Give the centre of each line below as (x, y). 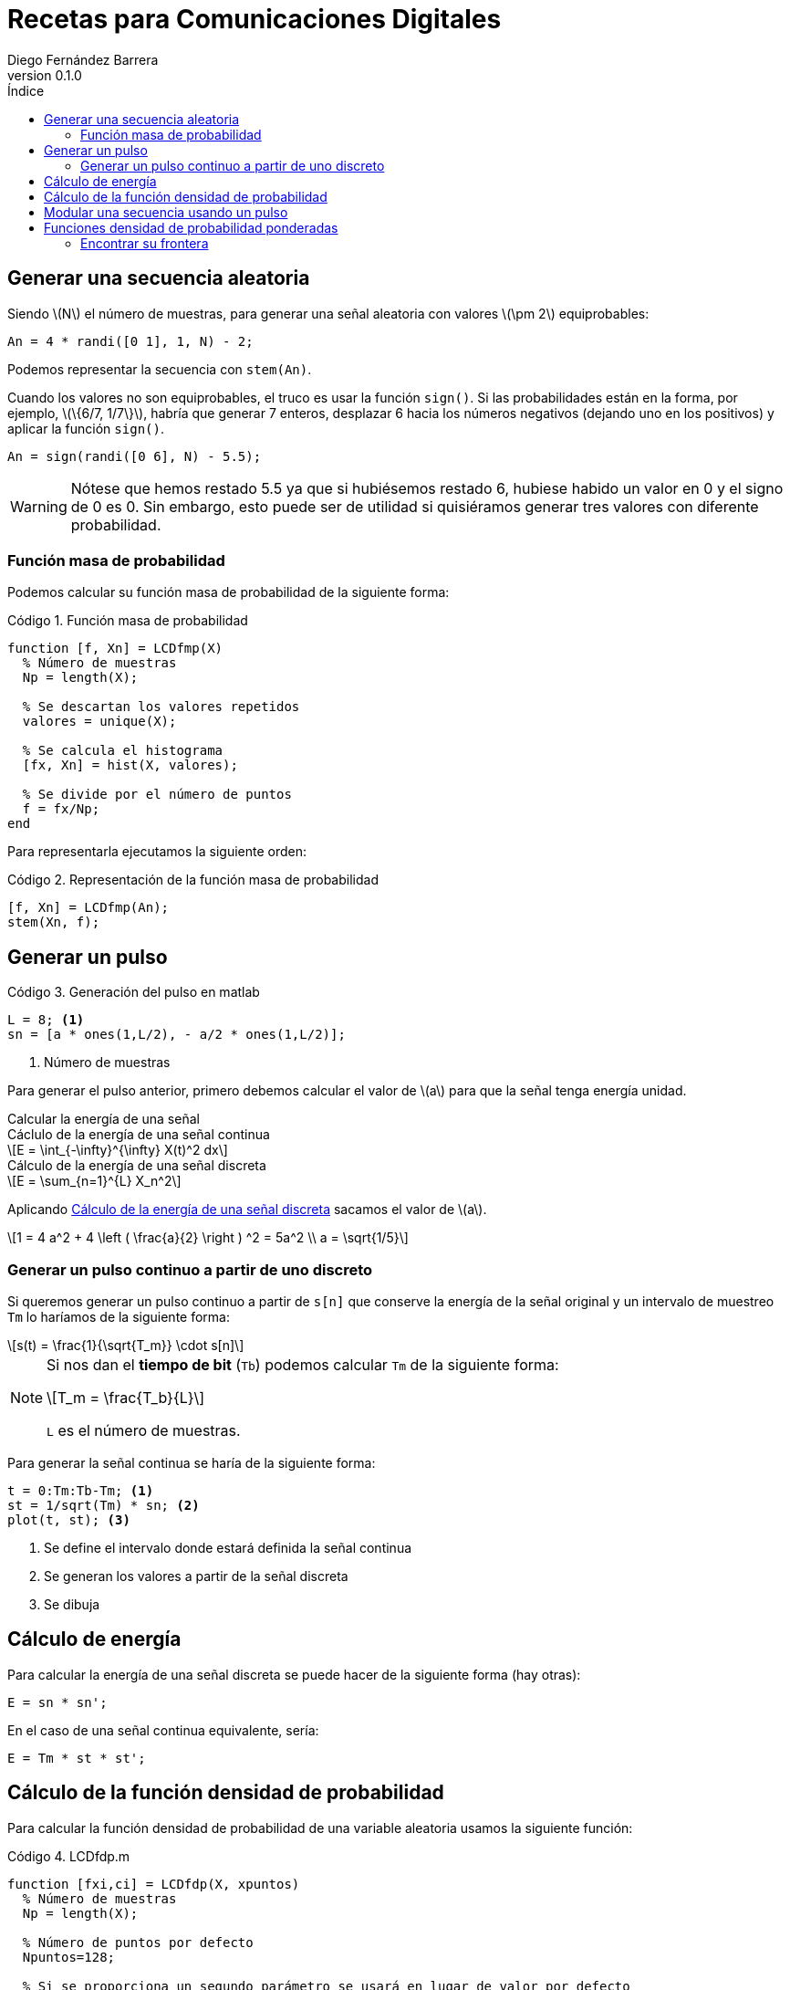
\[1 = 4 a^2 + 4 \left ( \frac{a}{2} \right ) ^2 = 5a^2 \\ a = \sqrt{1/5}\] (208, 1238)
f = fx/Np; (61, 809)
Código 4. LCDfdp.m (69, 1856)
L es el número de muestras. (144, 1430)
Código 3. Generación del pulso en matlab (134, 992)
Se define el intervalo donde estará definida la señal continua (228, 1547)
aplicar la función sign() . (86, 428)
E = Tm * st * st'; (77, 1758)
